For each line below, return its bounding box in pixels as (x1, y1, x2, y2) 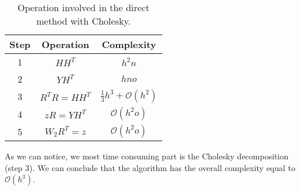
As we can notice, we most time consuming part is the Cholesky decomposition (5, 150, 289, 162)
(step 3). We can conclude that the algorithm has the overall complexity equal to (5, 161, 296, 173)
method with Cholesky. (36, 14, 131, 28)
